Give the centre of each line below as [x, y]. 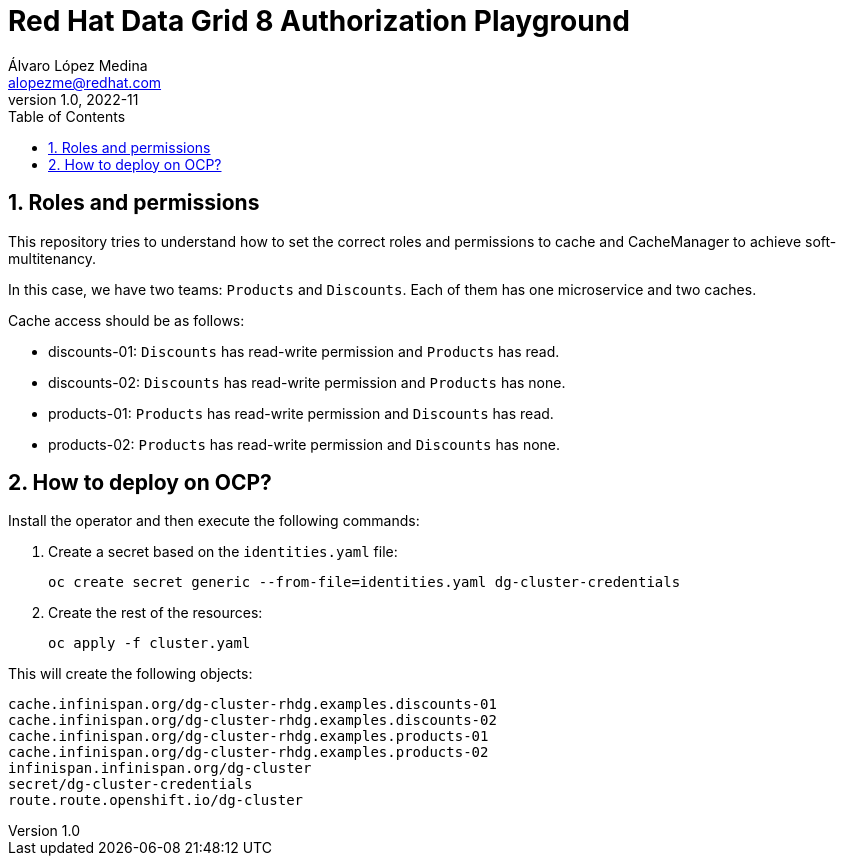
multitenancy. [52, 258]
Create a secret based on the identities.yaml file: [223, 552]
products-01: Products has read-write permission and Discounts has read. [301, 413]
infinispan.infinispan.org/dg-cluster [160, 768]
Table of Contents [67, 116]
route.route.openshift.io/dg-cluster [156, 800]
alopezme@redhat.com [85, 82]
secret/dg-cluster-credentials [130, 784]
